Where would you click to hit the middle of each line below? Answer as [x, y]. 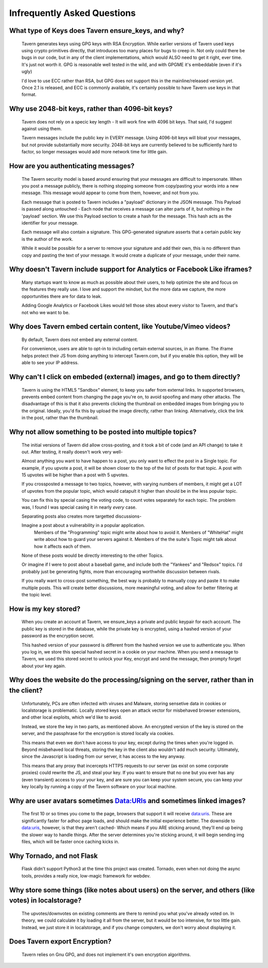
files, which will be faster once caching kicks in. [70, 842]
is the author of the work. [47, 239]
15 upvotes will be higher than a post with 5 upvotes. [75, 475]
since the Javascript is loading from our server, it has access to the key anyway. [103, 756]
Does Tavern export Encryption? [60, 941]
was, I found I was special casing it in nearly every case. [79, 507]
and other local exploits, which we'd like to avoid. [72, 717]
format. [29, 95]
